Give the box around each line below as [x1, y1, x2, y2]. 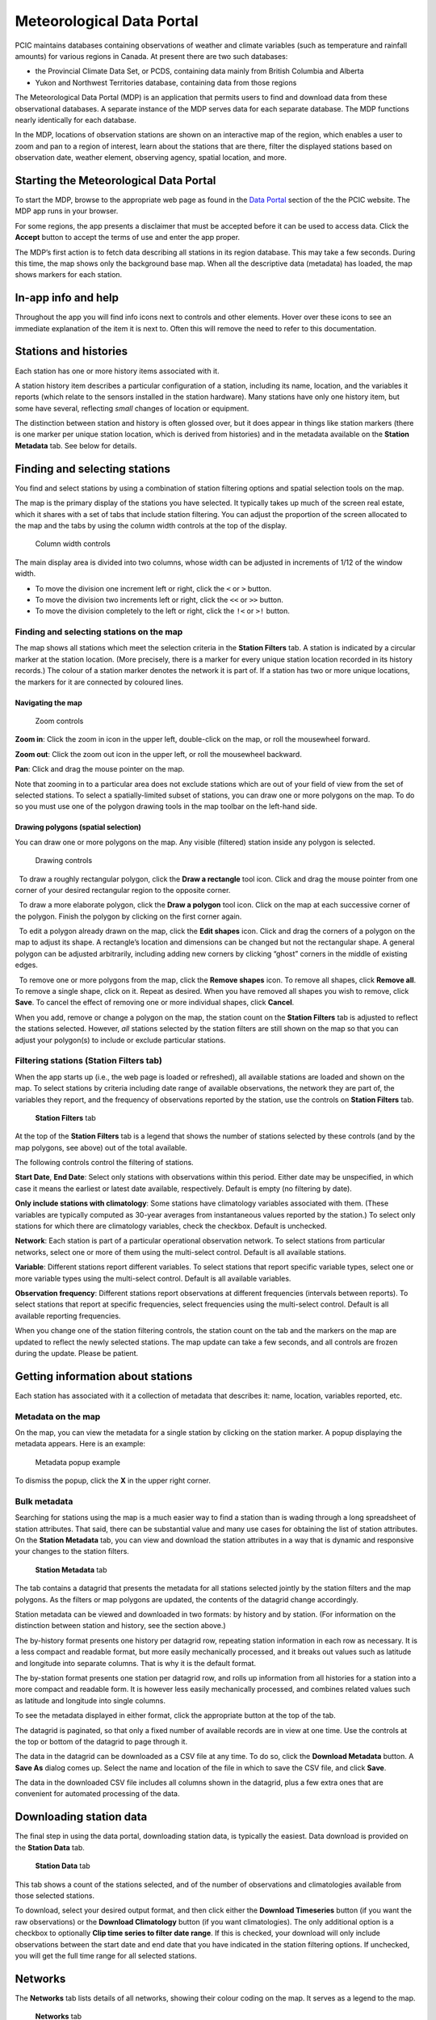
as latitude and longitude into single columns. [15, 1695, 166, 1705]
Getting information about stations [15, 1370, 193, 1383]
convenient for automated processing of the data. [15, 1789, 180, 1799]
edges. [15, 960, 38, 970]
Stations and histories [15, 344, 128, 359]
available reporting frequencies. [15, 1311, 121, 1320]
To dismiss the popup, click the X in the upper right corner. [15, 1475, 212, 1486]
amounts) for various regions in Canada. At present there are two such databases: [15, 51, 288, 61]
